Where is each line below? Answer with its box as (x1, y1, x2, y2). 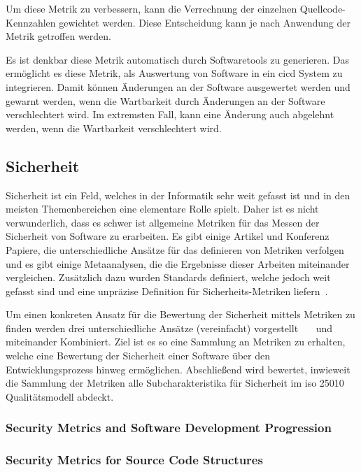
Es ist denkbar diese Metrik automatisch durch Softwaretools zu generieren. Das (6, 52, 350, 66)
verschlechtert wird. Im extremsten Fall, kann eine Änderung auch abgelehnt (6, 107, 334, 122)
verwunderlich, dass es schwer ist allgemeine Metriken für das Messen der (6, 215, 320, 229)
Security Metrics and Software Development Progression (6, 419, 332, 436)
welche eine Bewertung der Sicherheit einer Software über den (6, 348, 271, 363)
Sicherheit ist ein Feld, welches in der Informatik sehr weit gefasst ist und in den (6, 187, 351, 202)
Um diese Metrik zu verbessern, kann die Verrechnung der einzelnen (6, 1, 297, 15)
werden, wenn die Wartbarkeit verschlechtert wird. (6, 120, 222, 135)
